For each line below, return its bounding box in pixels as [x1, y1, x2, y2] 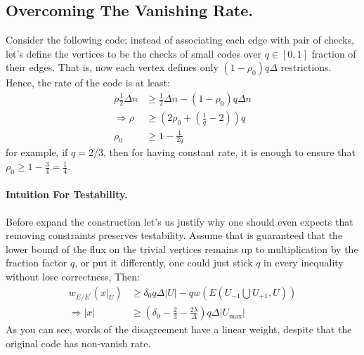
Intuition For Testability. [6, 187, 128, 202]
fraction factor [6, 255, 67, 270]
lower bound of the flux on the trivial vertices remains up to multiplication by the [6, 241, 358, 256]
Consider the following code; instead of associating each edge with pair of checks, [6, 32, 354, 47]
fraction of [311, 46, 356, 60]
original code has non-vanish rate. [6, 335, 151, 350]
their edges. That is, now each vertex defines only [6, 60, 219, 75]
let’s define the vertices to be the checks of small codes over [6, 46, 261, 60]
